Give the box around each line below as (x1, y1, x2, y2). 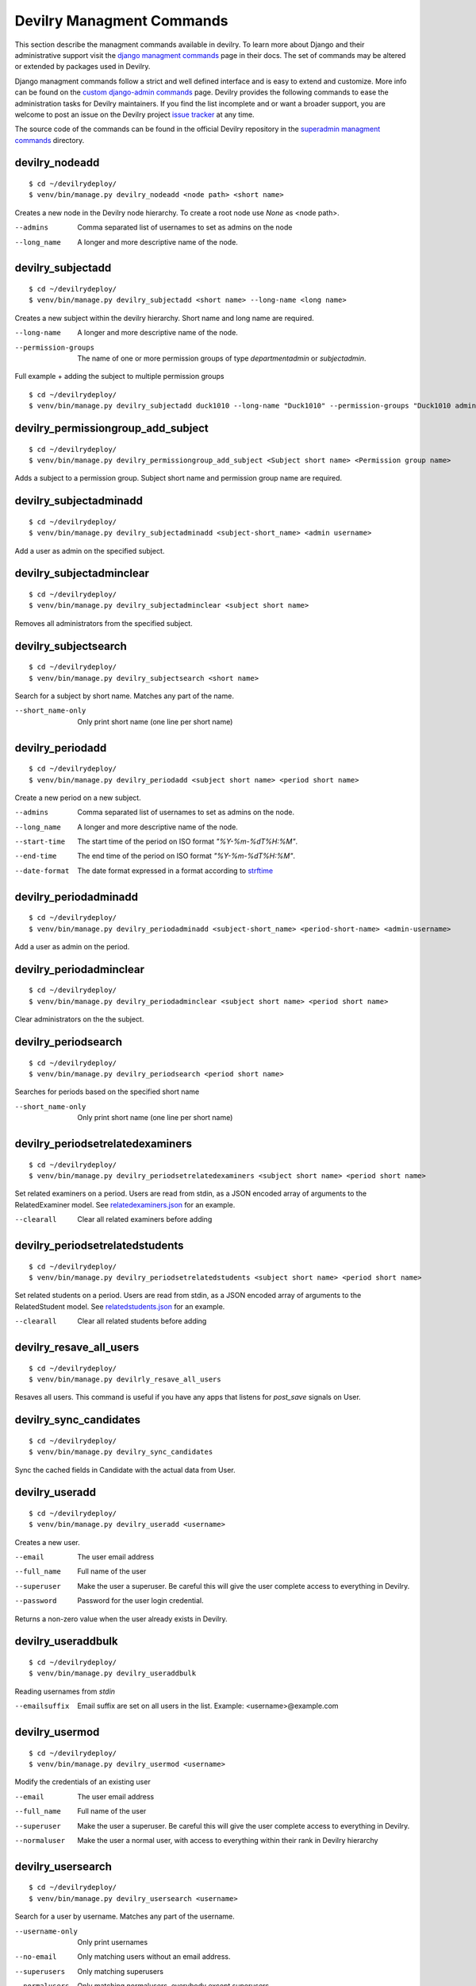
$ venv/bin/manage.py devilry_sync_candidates (29, 1447, 213, 1457)
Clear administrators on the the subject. (14, 1014, 144, 1024)
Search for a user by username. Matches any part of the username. (14, 1911, 235, 1922)
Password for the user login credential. (77, 1596, 204, 1605)
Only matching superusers (77, 1966, 164, 1976)
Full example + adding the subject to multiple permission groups (14, 372, 225, 381)
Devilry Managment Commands (14, 12, 228, 29)
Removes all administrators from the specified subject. (14, 618, 194, 628)
